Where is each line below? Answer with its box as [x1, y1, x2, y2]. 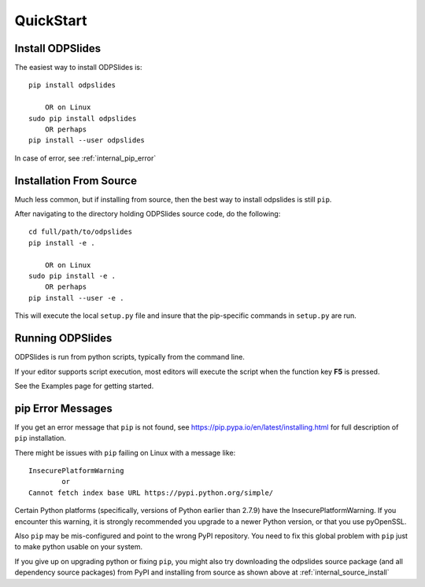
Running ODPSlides [14, 331, 113, 345]
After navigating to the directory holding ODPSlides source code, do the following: [14, 209, 281, 219]
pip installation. [14, 434, 67, 443]
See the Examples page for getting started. [14, 381, 154, 390]
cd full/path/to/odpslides [28, 227, 133, 236]
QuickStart [14, 12, 87, 29]
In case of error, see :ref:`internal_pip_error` [14, 153, 157, 163]
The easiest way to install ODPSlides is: [14, 63, 142, 72]
